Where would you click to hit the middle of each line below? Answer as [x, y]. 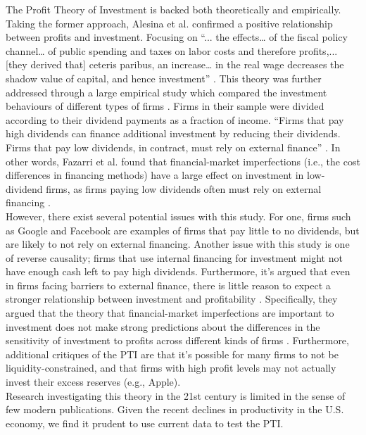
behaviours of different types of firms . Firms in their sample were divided [165, 106]
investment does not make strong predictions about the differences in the [163, 326]
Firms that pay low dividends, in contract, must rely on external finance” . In [173, 147]
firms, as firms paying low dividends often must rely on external [184, 188]
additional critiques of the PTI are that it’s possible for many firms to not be [172, 354]
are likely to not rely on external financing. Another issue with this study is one [178, 244]
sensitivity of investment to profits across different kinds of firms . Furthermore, [177, 340]
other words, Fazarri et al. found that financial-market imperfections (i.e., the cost [183, 161]
